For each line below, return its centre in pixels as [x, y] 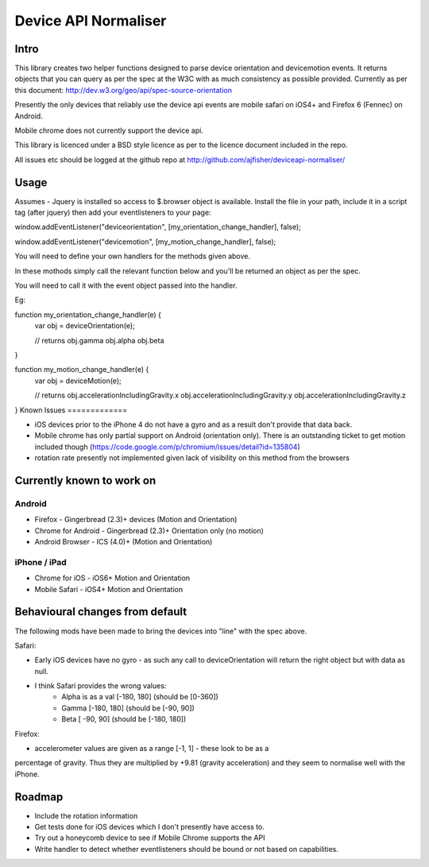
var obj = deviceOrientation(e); [85, 326]
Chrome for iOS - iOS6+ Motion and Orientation [112, 578]
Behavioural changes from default [100, 612]
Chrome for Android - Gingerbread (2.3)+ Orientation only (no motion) [149, 530]
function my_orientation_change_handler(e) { [88, 315]
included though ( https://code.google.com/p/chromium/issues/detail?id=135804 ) [168, 447]
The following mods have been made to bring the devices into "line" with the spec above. [161, 631]
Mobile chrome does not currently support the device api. [109, 130]
